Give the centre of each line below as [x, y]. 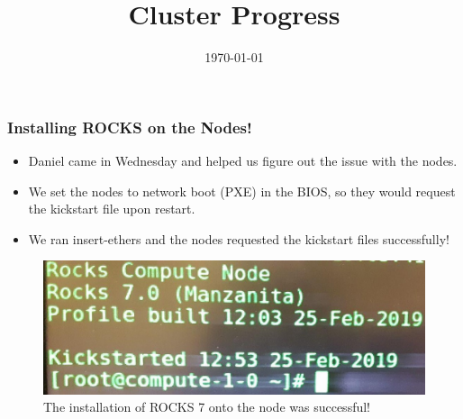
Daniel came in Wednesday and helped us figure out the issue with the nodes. [243, 161]
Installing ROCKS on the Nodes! [130, 127]
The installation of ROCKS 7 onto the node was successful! [207, 407]
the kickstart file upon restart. [112, 209]
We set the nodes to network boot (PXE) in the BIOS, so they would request [242, 191]
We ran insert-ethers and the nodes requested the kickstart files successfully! [239, 238]
